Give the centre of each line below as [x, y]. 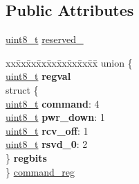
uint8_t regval [38, 76]
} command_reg [40, 171]
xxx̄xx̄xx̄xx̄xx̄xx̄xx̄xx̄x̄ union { [69, 62]
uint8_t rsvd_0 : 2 [47, 144]
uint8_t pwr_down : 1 [55, 117]
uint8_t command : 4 [53, 103]
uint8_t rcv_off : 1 [47, 130]
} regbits [26, 157]
